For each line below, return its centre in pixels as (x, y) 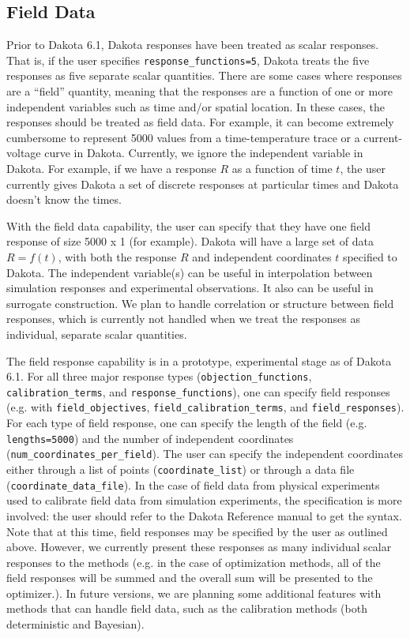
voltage (24, 153)
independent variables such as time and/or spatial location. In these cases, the (196, 106)
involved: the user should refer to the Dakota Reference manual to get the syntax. (204, 515)
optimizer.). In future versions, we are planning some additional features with (194, 593)
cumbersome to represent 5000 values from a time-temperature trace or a (183, 137)
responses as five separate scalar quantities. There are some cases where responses (204, 75)
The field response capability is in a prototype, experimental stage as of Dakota (199, 360)
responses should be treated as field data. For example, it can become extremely (200, 122)
